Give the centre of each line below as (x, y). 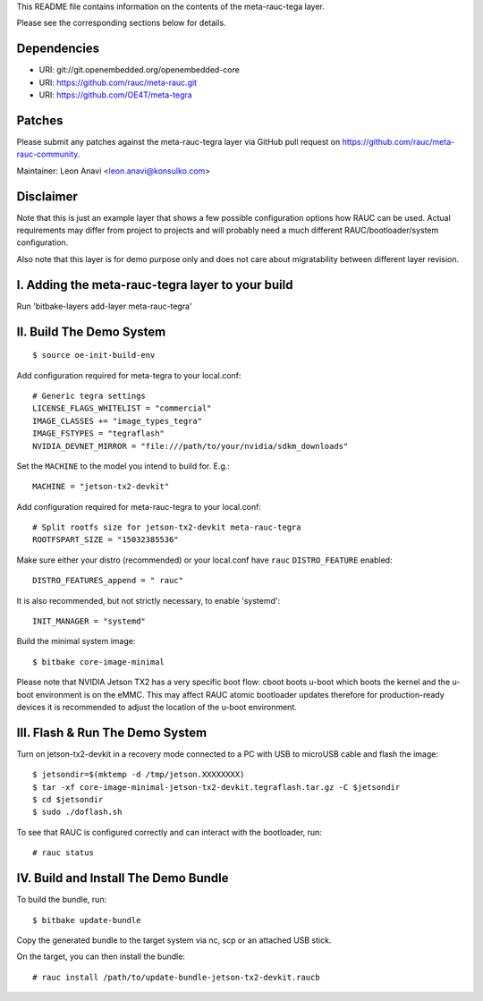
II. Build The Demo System (91, 331)
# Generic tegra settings (89, 395)
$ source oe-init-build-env (94, 355)
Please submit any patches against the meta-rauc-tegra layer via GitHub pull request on (178, 141)
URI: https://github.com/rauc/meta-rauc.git (118, 82)
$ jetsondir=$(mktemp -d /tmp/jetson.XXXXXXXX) (139, 775)
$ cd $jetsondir (68, 800)
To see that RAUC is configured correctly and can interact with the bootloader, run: (169, 832)
